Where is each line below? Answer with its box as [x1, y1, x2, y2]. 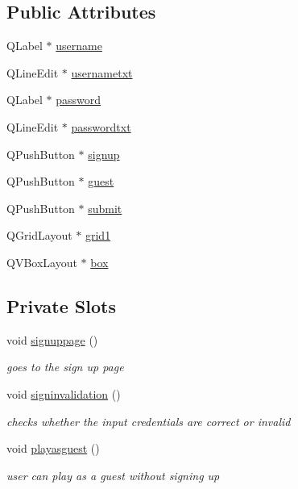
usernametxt [71, 64, 133, 81]
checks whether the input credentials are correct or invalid [6, 412, 291, 429]
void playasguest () [6, 440, 100, 457]
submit [88, 199, 122, 216]
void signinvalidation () [6, 385, 121, 402]
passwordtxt [71, 118, 131, 135]
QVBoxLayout [6, 253, 77, 270]
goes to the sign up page [6, 358, 124, 375]
